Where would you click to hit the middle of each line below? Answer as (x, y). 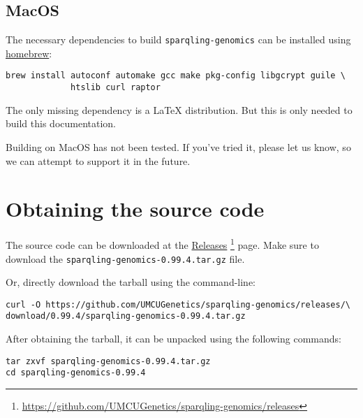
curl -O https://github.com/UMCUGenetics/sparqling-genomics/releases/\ (178, 304)
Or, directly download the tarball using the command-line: (131, 282)
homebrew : (29, 53)
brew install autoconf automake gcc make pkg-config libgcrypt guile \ (176, 76)
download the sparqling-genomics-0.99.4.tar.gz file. (125, 258)
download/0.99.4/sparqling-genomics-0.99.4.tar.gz (126, 316)
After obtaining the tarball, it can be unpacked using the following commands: (173, 339)
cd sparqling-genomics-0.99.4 (76, 373)
